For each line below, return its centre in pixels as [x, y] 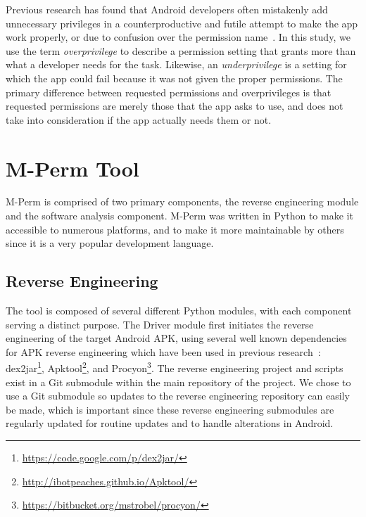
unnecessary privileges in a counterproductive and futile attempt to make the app [182, 23]
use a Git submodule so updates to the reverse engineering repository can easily [178, 396]
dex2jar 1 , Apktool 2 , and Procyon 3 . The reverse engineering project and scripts [175, 367]
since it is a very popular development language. [110, 243]
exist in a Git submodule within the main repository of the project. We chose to [178, 382]
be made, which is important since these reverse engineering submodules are [170, 409]
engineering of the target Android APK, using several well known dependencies [176, 338]
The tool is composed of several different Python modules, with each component [179, 311]
